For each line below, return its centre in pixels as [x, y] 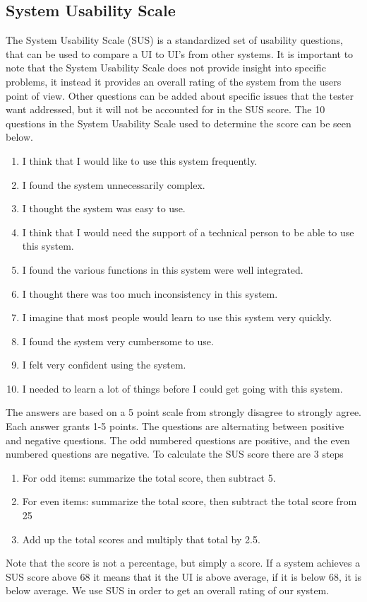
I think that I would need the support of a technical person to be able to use [188, 232]
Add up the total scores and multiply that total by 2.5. [141, 539]
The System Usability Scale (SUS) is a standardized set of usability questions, [174, 40]
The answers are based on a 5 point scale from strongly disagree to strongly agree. [183, 412]
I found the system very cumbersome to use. [118, 341]
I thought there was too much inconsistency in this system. [150, 293]
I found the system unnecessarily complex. [114, 184]
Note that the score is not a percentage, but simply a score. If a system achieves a [183, 563]
